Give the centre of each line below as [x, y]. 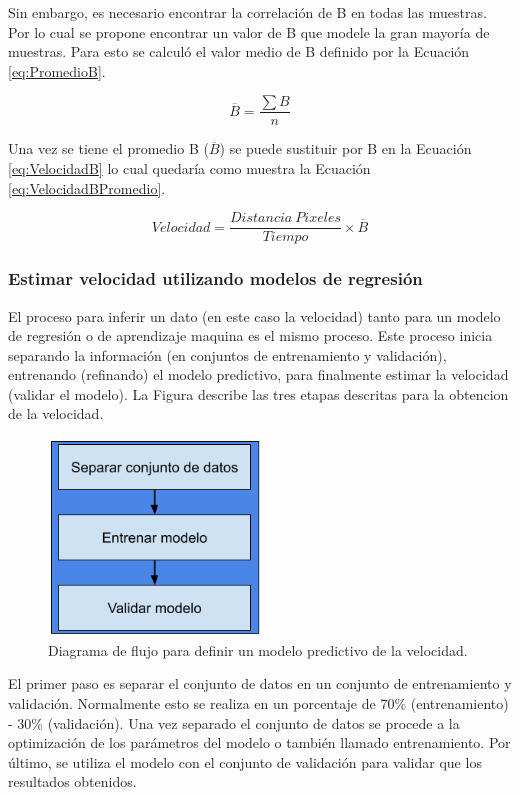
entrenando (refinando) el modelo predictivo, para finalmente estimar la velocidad [258, 374]
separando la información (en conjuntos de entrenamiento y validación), [227, 354]
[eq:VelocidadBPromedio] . [87, 187]
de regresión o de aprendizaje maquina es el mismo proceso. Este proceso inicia [250, 335]
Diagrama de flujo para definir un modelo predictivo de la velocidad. [258, 649]
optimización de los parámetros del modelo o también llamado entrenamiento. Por [259, 742]
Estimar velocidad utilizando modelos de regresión [215, 278]
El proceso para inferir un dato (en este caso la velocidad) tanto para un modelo [254, 315]
